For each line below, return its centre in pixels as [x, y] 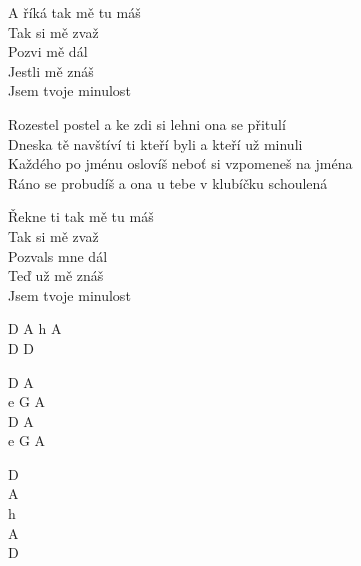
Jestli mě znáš [51, 70]
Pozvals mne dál [58, 255]
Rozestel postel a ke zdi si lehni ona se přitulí [147, 123]
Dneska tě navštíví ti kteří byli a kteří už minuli [155, 143]
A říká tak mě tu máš [74, 12]
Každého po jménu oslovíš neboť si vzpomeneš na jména [180, 163]
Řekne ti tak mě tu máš [81, 216]
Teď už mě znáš [56, 275]
